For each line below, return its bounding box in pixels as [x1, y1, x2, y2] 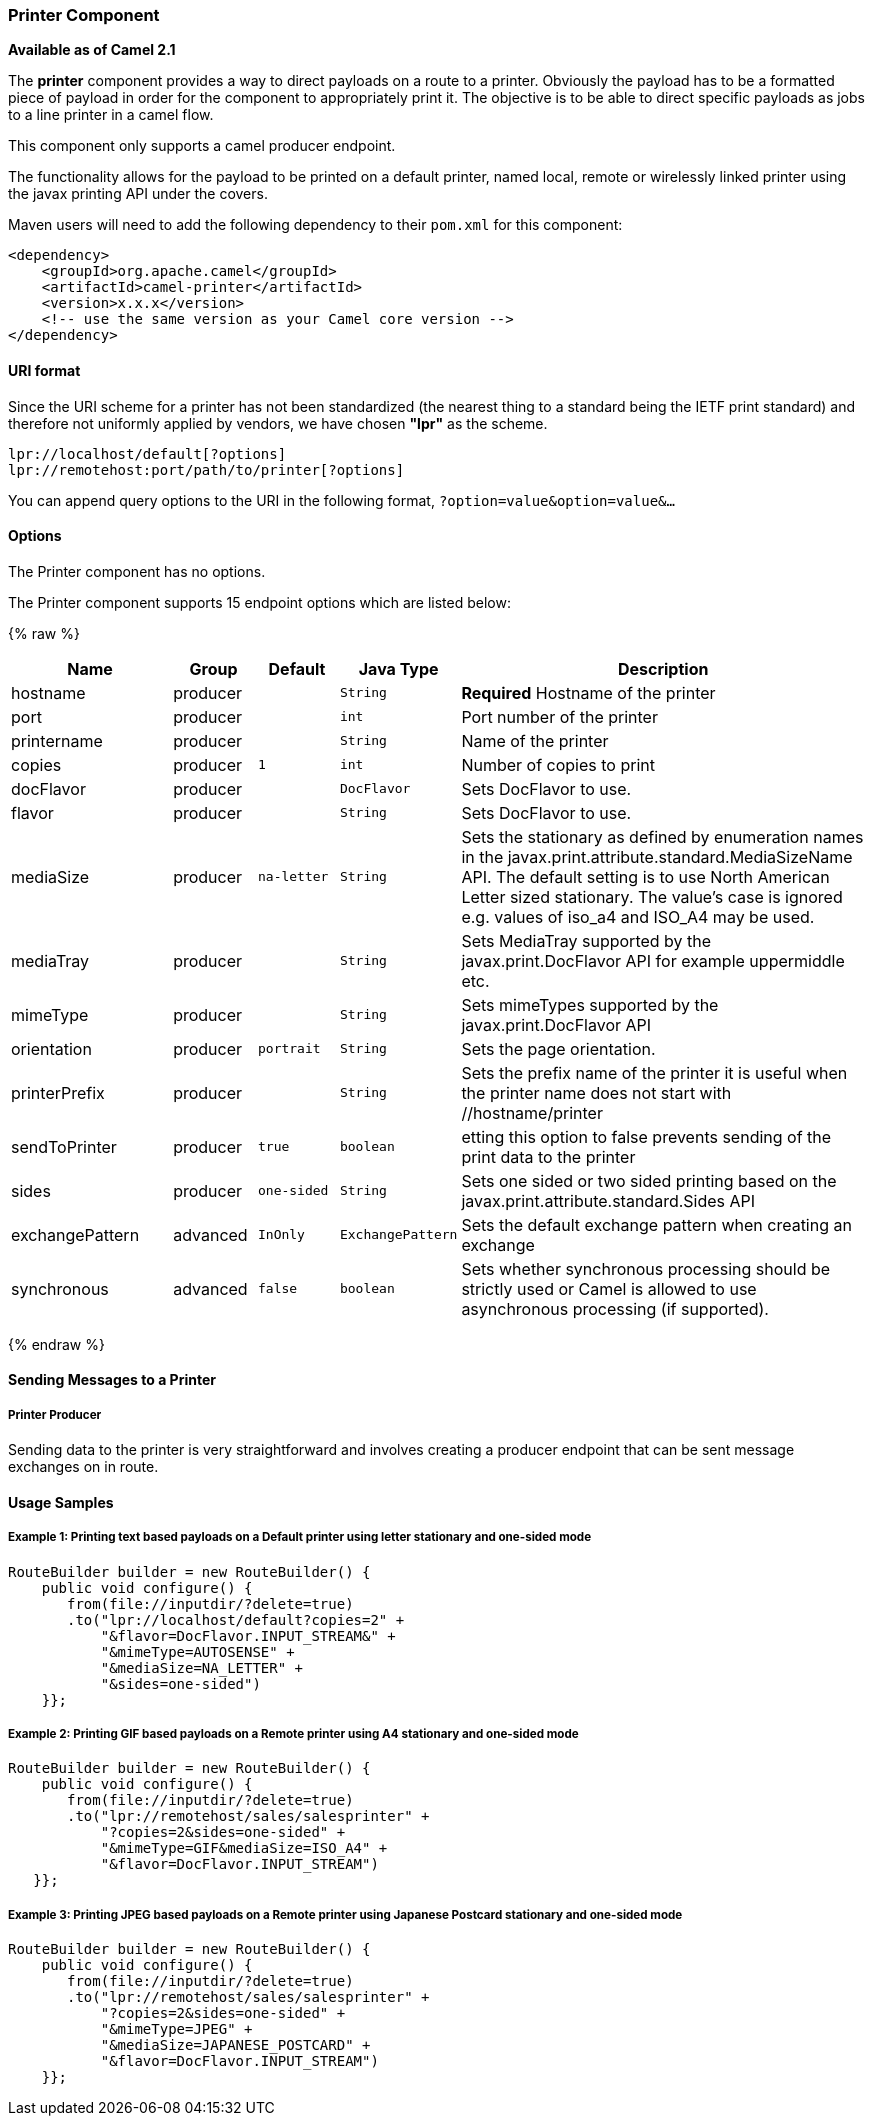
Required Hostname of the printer [461, 682, 716, 703]
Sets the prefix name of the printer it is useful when [461, 1062, 848, 1083]
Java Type [358, 658, 439, 679]
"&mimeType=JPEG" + [100, 2021, 253, 2038]
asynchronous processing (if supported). [461, 1298, 769, 1319]
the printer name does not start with [461, 1082, 732, 1103]
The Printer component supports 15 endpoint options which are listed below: [8, 593, 511, 611]
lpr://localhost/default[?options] [8, 445, 287, 462]
